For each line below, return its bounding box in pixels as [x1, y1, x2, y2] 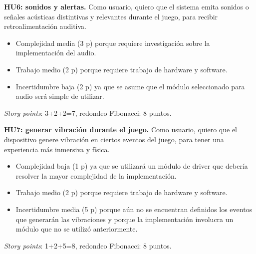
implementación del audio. [15, 47, 96, 58]
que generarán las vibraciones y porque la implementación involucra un [15, 214, 234, 224]
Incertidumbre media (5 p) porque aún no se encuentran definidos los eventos [15, 204, 253, 214]
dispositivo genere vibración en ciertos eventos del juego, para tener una [4, 134, 224, 144]
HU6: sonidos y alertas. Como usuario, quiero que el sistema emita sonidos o [4, 1, 249, 11]
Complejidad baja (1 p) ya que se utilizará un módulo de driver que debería [15, 161, 248, 171]
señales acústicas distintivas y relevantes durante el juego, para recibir [4, 11, 218, 21]
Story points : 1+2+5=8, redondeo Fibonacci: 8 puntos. [4, 240, 172, 251]
